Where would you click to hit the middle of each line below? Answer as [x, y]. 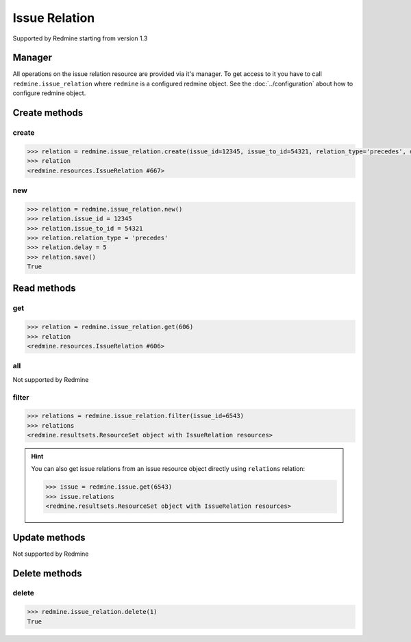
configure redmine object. [49, 93]
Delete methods [47, 573]
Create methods [48, 113]
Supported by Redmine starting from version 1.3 [80, 38]
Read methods [45, 288]
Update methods [49, 537]
